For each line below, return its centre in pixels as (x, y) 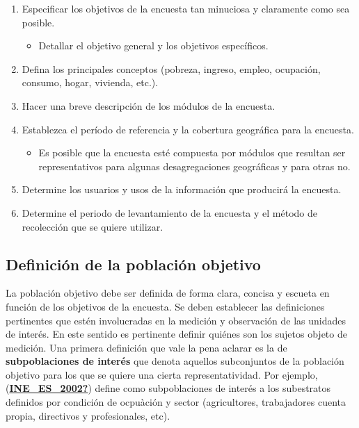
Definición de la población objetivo (133, 264)
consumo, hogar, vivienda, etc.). (90, 82)
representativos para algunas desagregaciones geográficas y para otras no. (194, 166)
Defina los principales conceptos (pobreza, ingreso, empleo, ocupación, (171, 68)
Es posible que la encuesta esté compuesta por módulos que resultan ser (192, 153)
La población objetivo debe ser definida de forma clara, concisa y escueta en (168, 293)
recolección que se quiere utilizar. (93, 226)
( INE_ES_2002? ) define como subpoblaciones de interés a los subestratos (168, 388)
